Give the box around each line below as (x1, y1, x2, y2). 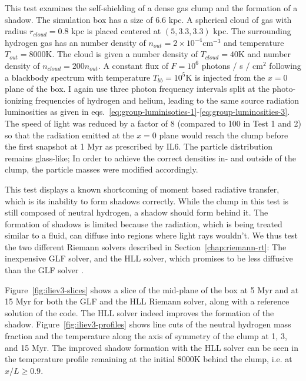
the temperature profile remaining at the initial (5, 353, 175, 365)
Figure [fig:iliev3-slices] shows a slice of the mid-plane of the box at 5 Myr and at (5, 283, 299, 296)
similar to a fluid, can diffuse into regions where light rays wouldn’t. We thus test (5, 229, 298, 241)
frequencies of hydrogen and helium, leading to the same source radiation (35, 94, 300, 106)
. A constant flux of (98, 59, 168, 71)
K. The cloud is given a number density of (45, 48, 198, 60)
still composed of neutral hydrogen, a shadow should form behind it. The (5, 206, 268, 218)
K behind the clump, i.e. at (194, 353, 292, 365)
